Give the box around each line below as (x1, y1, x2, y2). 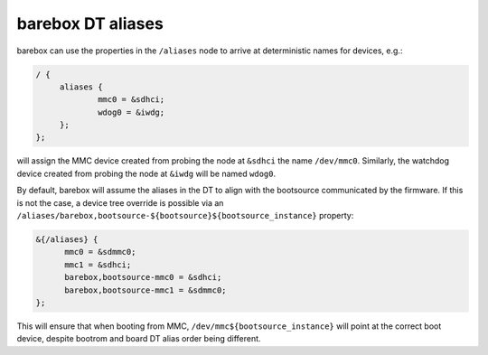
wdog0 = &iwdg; (98, 107, 165, 117)
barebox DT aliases (16, 14, 164, 33)
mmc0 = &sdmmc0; (64, 247, 136, 257)
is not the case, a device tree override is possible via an (16, 197, 224, 208)
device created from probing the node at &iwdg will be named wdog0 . (16, 168, 276, 179)
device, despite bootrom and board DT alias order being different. (16, 333, 261, 344)
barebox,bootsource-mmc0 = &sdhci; (64, 272, 222, 283)
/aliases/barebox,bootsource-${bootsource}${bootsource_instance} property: (16, 210, 354, 221)
